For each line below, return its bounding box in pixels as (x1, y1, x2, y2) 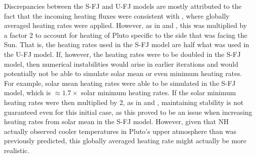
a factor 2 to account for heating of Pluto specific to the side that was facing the (4, 29, 248, 40)
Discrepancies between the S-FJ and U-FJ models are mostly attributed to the (4, 1, 242, 11)
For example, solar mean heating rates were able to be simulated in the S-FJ (4, 78, 236, 88)
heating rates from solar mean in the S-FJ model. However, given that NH (4, 116, 229, 127)
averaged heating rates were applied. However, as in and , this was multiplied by (4, 20, 247, 30)
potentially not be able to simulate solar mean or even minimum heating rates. (4, 68, 242, 78)
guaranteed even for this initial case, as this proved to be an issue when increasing (4, 106, 253, 117)
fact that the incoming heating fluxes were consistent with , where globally (4, 10, 230, 21)
